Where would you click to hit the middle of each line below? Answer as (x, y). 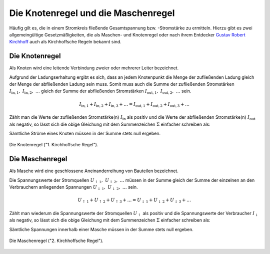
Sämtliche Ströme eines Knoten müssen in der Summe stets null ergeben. (85, 133)
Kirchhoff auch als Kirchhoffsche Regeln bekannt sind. (65, 42)
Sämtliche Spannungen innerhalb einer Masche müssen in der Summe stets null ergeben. (101, 229)
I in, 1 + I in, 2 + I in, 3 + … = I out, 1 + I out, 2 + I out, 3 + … (134, 105)
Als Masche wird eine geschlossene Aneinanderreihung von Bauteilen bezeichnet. (94, 171)
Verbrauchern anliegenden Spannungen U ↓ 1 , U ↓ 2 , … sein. (73, 188)
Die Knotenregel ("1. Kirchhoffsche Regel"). (54, 145)
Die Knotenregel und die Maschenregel (92, 13)
